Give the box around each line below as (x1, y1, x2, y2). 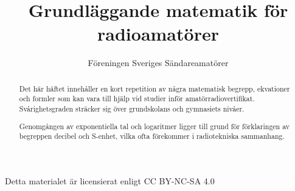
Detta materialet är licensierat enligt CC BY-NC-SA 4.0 (5, 174, 215, 187)
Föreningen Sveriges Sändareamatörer (88, 56, 229, 69)
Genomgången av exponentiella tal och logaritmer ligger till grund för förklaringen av (19, 121, 290, 131)
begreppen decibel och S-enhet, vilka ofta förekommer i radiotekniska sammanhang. (19, 131, 285, 141)
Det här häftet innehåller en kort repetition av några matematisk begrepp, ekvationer (19, 83, 290, 93)
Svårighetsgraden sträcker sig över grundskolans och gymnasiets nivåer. (19, 104, 245, 114)
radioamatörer (97, 21, 219, 46)
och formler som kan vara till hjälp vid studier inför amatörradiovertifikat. (19, 93, 255, 104)
